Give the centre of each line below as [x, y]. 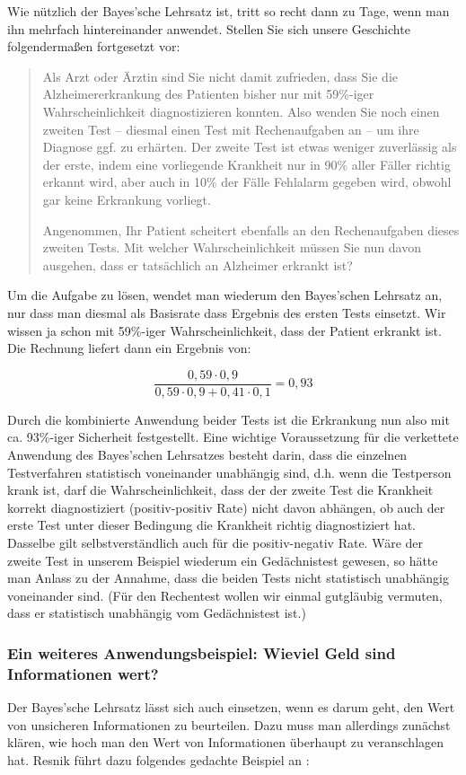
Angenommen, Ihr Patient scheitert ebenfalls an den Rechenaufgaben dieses [251, 229]
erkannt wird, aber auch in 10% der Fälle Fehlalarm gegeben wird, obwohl [247, 182]
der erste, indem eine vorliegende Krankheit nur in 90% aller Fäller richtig [246, 164]
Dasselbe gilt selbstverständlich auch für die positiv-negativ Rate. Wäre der [215, 542]
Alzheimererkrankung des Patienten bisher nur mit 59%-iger [208, 94]
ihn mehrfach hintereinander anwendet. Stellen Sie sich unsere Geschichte [209, 28]
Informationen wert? [83, 673]
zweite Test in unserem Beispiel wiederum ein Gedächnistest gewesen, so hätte [223, 560]
